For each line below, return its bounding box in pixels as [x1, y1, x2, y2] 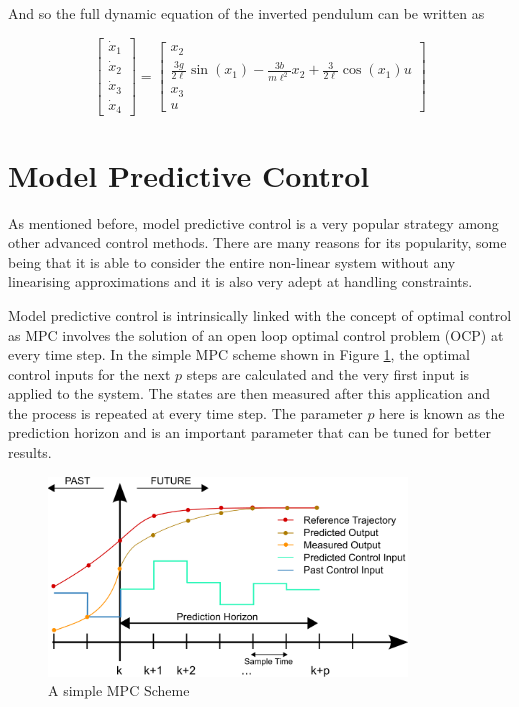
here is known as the [379, 402, 505, 423]
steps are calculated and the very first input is [186, 363, 470, 384]
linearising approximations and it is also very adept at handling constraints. [8, 271, 473, 292]
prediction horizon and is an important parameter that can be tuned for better [8, 422, 492, 443]
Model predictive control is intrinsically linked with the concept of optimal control [8, 304, 512, 325]
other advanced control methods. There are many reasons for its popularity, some [8, 232, 507, 253]
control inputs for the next [8, 363, 171, 384]
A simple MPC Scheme [48, 680, 190, 701]
